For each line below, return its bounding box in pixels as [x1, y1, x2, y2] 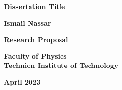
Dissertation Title [4, 1, 65, 11]
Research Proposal [4, 34, 68, 45]
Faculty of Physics [4, 50, 67, 61]
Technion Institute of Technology [4, 60, 119, 70]
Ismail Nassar [4, 18, 51, 28]
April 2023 [4, 76, 41, 87]
